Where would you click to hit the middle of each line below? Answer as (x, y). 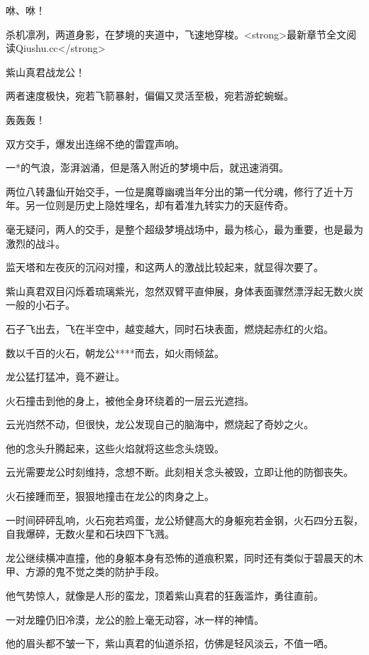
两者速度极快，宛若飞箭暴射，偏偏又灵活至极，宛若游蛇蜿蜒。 (150, 96)
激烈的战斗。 (35, 243)
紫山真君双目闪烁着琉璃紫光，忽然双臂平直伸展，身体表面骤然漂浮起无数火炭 (184, 291)
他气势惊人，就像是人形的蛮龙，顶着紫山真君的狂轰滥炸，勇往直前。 (165, 596)
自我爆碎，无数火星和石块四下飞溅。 (90, 534)
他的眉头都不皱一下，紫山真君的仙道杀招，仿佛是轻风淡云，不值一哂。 (170, 643)
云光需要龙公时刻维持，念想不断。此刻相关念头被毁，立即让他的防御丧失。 (180, 472)
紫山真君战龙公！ (45, 71)
